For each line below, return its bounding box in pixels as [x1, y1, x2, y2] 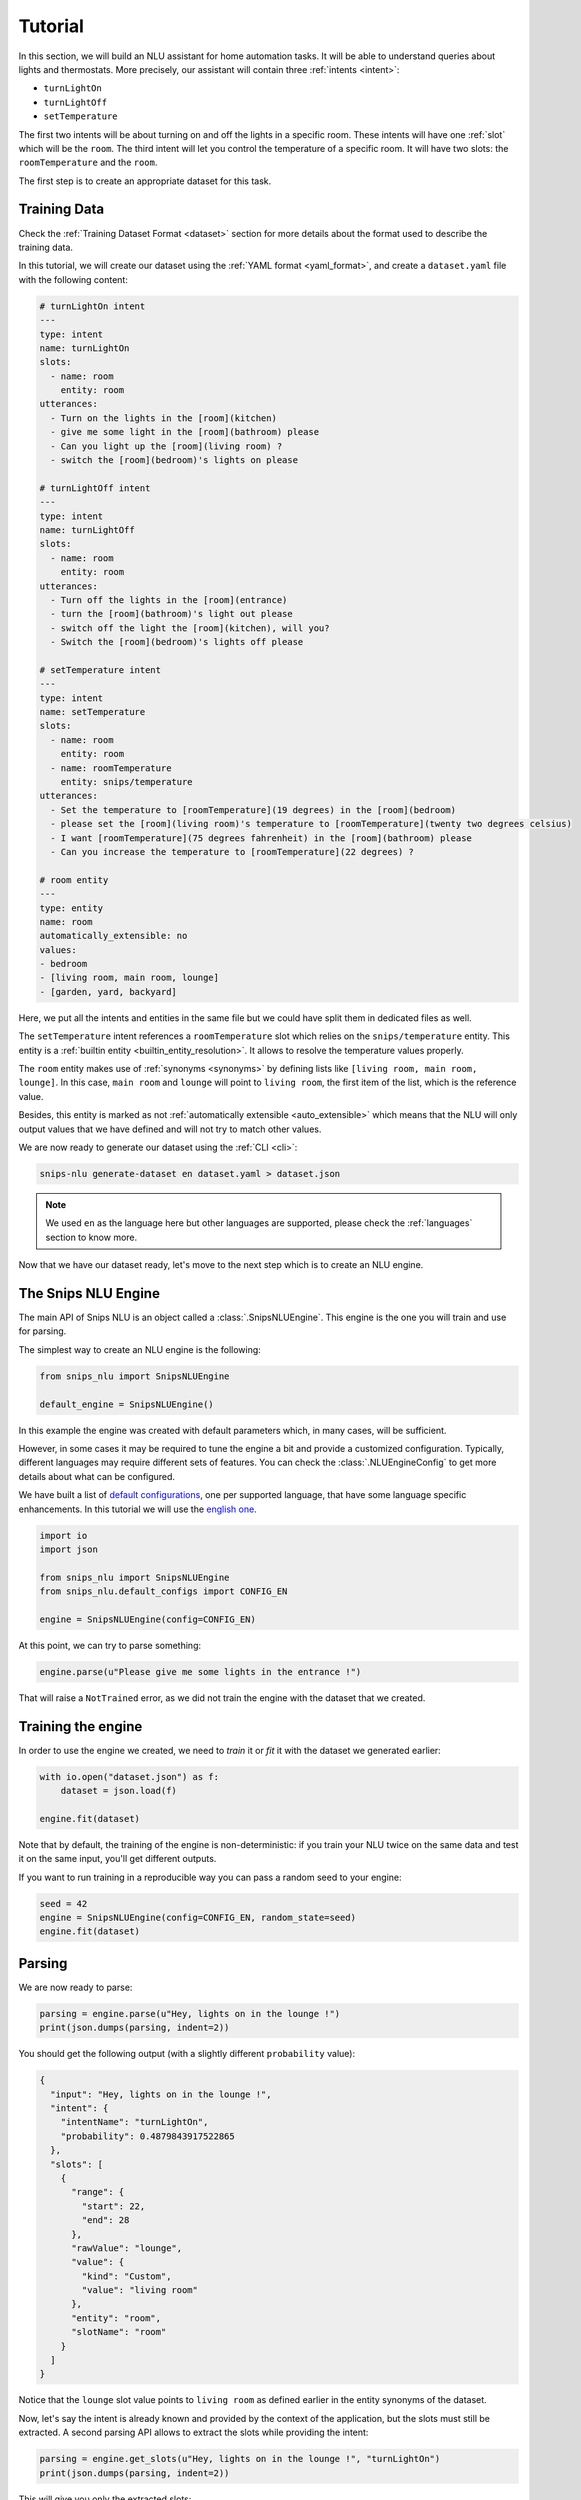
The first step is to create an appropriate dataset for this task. [18, 175, 272, 187]
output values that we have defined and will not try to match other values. [18, 1123, 322, 1135]
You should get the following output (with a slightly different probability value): [18, 2048, 355, 2060]
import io [39, 1530, 88, 1541]
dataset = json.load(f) [60, 1785, 177, 1797]
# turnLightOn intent [39, 300, 146, 312]
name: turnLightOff [39, 524, 135, 535]
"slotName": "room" [71, 2326, 167, 2338]
